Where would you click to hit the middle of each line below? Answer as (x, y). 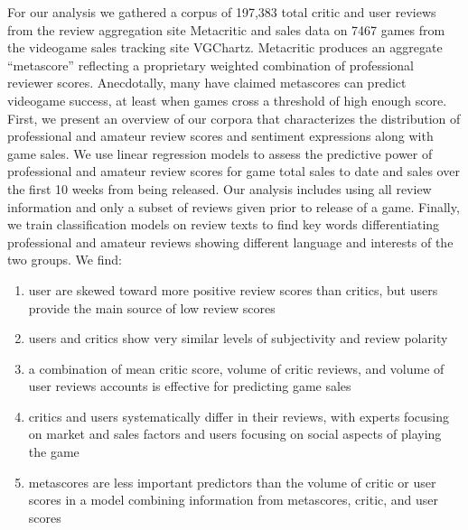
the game (54, 452)
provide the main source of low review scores (152, 307)
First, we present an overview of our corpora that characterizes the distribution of (234, 118)
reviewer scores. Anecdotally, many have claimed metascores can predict (207, 83)
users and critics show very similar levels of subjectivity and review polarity (238, 338)
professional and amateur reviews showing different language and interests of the (230, 242)
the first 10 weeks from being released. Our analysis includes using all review (220, 188)
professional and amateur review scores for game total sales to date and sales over (234, 171)
